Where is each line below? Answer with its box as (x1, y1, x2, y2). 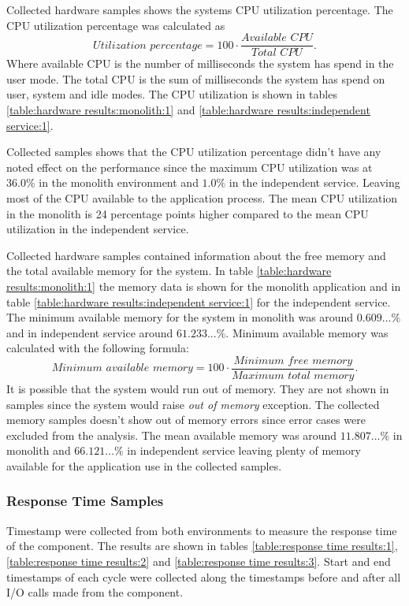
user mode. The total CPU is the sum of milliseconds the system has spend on (6, 70, 385, 87)
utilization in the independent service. (6, 221, 189, 237)
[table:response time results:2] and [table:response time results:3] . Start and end (6, 552, 391, 569)
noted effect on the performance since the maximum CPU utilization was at (6, 158, 373, 175)
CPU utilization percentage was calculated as (6, 17, 225, 33)
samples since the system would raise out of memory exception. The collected (6, 396, 380, 412)
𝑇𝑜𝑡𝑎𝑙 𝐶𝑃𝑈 (251, 47, 303, 59)
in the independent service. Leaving (229, 174, 400, 191)
